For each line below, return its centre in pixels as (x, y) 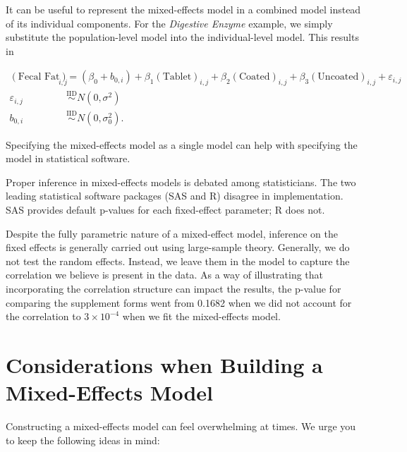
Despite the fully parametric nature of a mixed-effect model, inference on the (172, 233)
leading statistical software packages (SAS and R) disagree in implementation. (175, 196)
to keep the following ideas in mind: (83, 440)
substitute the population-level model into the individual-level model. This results (182, 37)
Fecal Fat (39, 77)
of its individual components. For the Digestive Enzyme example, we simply (169, 23)
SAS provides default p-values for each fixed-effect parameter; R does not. (165, 210)
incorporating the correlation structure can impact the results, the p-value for (174, 289)
